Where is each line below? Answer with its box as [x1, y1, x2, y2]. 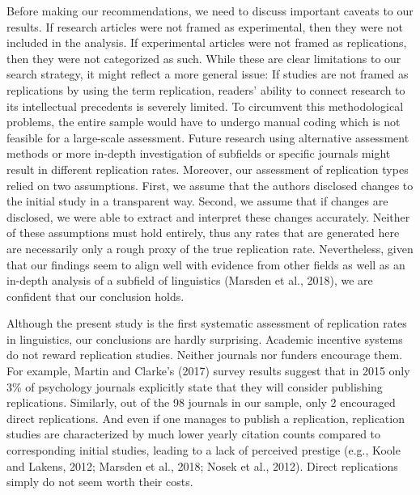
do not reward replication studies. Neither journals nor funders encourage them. [6, 346, 403, 363]
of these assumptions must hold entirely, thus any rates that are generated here [6, 224, 400, 241]
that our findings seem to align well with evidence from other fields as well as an [6, 256, 405, 273]
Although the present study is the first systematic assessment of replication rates [6, 315, 407, 332]
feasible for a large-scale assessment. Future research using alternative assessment [6, 129, 409, 146]
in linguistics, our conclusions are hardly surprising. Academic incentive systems [6, 330, 403, 347]
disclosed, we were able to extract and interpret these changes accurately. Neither [6, 208, 410, 225]
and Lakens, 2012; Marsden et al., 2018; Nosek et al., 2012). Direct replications [6, 457, 398, 474]
